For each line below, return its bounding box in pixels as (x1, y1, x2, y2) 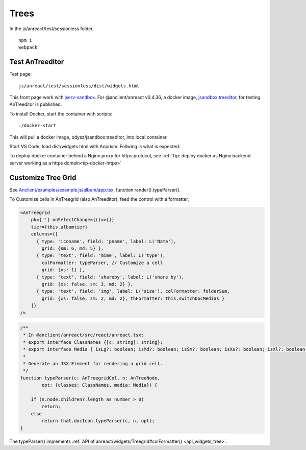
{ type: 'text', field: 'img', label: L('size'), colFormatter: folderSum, (36, 289, 231, 294)
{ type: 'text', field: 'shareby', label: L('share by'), (36, 274, 185, 280)
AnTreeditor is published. (9, 101, 62, 107)
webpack (18, 44, 38, 51)
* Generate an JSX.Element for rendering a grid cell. (23, 361, 163, 367)
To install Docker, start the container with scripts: (9, 110, 113, 117)
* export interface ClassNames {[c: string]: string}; (23, 339, 163, 345)
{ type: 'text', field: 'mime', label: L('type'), (36, 253, 166, 258)
